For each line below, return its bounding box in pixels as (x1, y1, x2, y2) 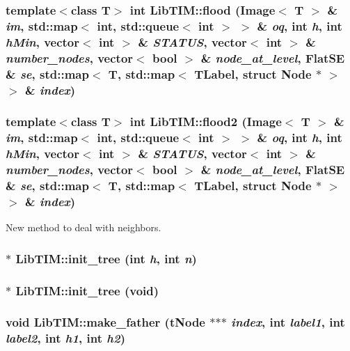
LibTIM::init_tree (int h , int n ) (15, 249, 197, 267)
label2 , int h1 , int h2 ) (6, 329, 125, 347)
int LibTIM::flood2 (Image (129, 113, 282, 130)
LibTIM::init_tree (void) (15, 281, 159, 299)
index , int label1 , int (231, 313, 345, 331)
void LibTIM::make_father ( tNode (6, 313, 205, 331)
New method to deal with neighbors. (6, 220, 161, 235)
